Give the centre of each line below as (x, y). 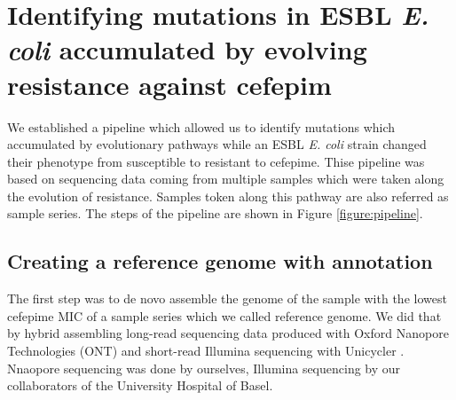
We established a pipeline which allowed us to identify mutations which (201, 126)
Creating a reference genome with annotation (220, 261)
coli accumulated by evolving (187, 50)
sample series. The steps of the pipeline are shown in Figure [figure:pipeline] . (215, 213)
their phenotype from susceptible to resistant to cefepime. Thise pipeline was (216, 161)
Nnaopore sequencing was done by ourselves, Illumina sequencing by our (204, 368)
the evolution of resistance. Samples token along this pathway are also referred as (228, 196)
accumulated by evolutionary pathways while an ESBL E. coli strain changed (217, 144)
